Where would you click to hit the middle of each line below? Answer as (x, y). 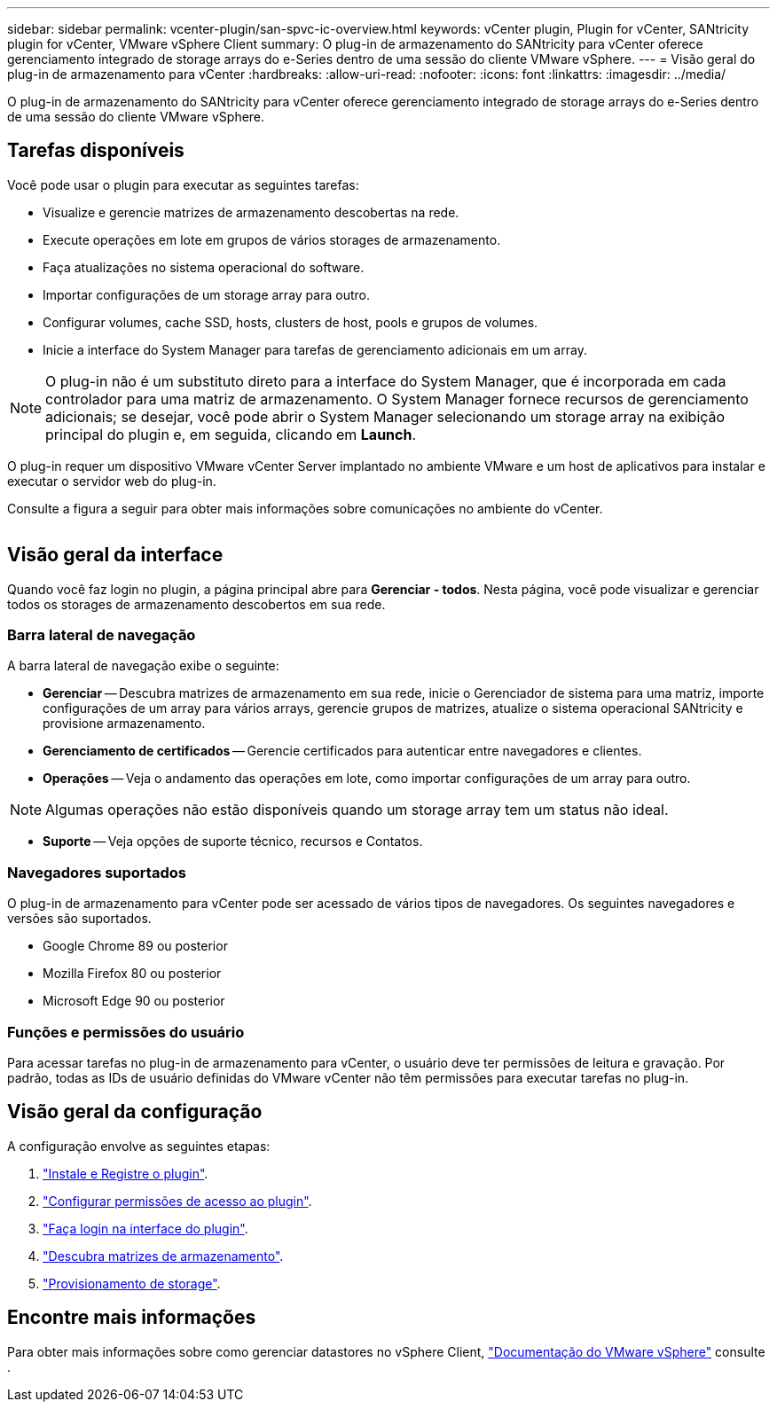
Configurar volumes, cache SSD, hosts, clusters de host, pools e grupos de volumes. (290, 322)
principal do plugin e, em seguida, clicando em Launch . (231, 434)
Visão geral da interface (115, 555)
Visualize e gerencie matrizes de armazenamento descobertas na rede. (251, 212)
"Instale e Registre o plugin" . (126, 1173)
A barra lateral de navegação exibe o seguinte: (143, 666)
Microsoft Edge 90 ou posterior (134, 1001)
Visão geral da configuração (135, 1112)
